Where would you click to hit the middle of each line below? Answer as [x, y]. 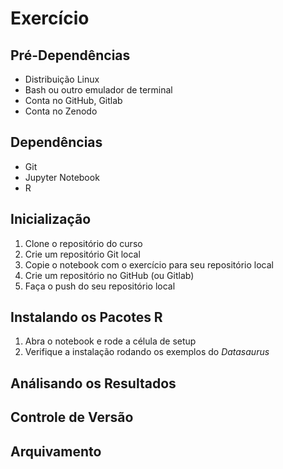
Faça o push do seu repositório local [100, 286]
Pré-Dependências [70, 55]
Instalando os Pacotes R [86, 317]
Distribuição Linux [62, 79]
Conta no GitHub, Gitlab [73, 100]
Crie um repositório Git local [82, 254]
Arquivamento [56, 451]
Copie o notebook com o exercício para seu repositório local [149, 264]
